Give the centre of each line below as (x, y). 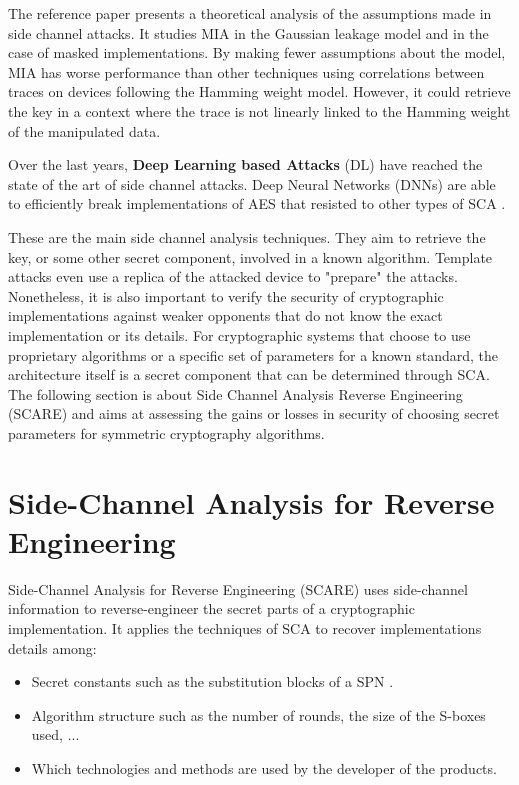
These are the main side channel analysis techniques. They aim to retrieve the (247, 236)
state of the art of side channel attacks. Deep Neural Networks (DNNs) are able (252, 183)
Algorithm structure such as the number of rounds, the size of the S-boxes (258, 714)
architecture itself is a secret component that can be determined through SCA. (249, 374)
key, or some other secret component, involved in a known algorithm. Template (250, 256)
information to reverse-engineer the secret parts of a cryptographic (211, 608)
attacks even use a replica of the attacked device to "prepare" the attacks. (233, 276)
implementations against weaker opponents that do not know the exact (225, 315)
